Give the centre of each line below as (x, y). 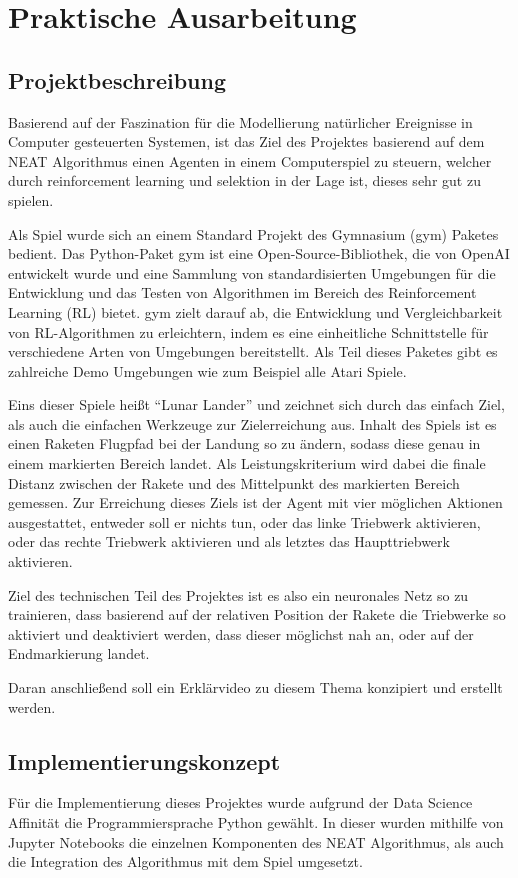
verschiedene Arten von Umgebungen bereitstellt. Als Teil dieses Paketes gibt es (253, 351)
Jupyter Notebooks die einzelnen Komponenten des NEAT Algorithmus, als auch (256, 841)
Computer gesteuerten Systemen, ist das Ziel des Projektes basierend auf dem (246, 141)
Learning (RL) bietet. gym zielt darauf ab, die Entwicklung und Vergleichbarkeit (255, 311)
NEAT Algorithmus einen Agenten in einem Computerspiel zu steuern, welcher (250, 160)
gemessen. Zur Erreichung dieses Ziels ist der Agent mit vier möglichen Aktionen (255, 502)
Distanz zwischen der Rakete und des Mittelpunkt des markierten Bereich (234, 482)
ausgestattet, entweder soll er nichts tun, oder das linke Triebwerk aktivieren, (244, 521)
